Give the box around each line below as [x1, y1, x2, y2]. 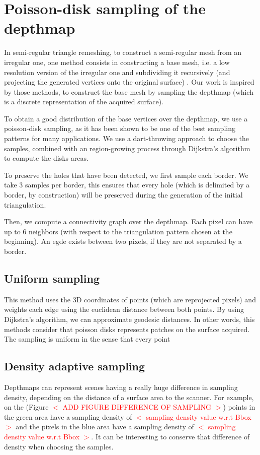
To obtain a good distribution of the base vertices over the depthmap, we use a [4, 113, 248, 123]
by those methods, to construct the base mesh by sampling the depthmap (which [4, 86, 253, 97]
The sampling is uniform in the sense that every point [4, 334, 170, 344]
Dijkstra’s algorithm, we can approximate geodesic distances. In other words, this [4, 313, 255, 324]
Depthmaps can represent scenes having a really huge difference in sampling [4, 381, 238, 392]
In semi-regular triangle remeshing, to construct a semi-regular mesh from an [4, 47, 241, 57]
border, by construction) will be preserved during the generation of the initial [4, 189, 243, 200]
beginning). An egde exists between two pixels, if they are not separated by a [4, 236, 242, 246]
